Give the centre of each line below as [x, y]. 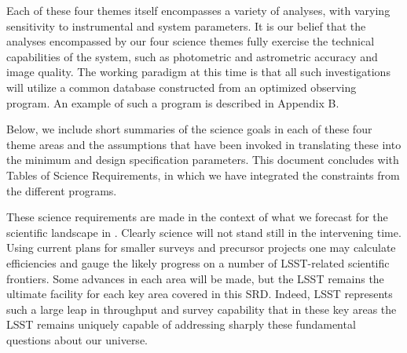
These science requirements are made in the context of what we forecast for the [197, 217]
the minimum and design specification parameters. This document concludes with [203, 160]
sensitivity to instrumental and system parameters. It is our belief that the [186, 25]
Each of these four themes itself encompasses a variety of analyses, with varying [198, 10]
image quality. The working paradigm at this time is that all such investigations [198, 72]
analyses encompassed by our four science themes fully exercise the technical [191, 41]
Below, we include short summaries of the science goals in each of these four [189, 129]
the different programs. [62, 190]
